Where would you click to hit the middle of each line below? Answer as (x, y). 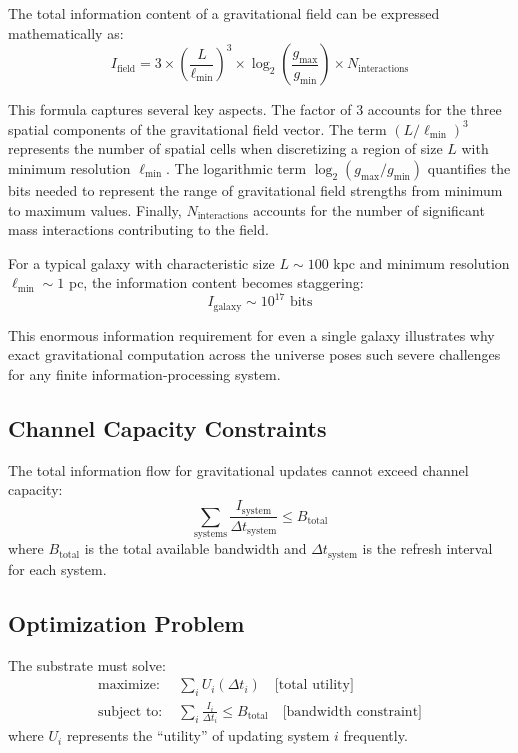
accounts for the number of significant (369, 209)
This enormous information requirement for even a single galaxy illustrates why (251, 334)
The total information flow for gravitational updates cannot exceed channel (238, 469)
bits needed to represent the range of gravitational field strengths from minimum (255, 189)
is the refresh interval (427, 548)
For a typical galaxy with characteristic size (141, 262)
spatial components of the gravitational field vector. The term (197, 128)
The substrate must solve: (87, 664)
